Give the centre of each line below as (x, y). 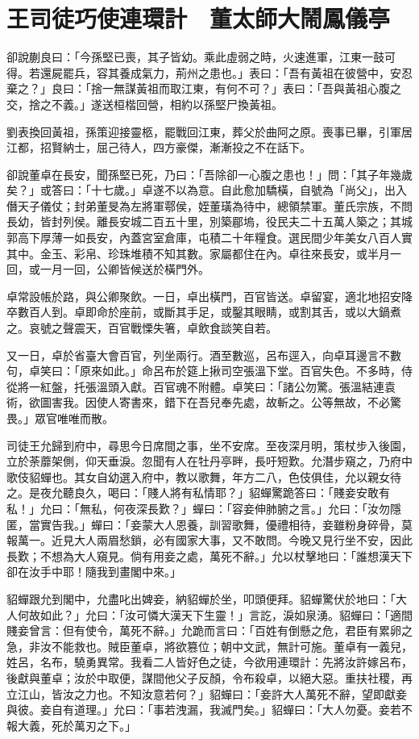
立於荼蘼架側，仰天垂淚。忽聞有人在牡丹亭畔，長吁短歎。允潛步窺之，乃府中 (209, 461)
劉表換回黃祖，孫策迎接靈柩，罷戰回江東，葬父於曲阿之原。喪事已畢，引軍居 (209, 131)
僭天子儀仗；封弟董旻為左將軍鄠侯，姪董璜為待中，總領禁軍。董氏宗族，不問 (209, 205)
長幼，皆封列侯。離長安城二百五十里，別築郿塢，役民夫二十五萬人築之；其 (204, 221)
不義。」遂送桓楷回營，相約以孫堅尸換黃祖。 (167, 104)
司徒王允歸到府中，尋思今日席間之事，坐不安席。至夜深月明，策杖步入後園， (209, 445)
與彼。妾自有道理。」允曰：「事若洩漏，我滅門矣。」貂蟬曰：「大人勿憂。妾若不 (209, 710)
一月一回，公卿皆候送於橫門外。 (124, 269)
